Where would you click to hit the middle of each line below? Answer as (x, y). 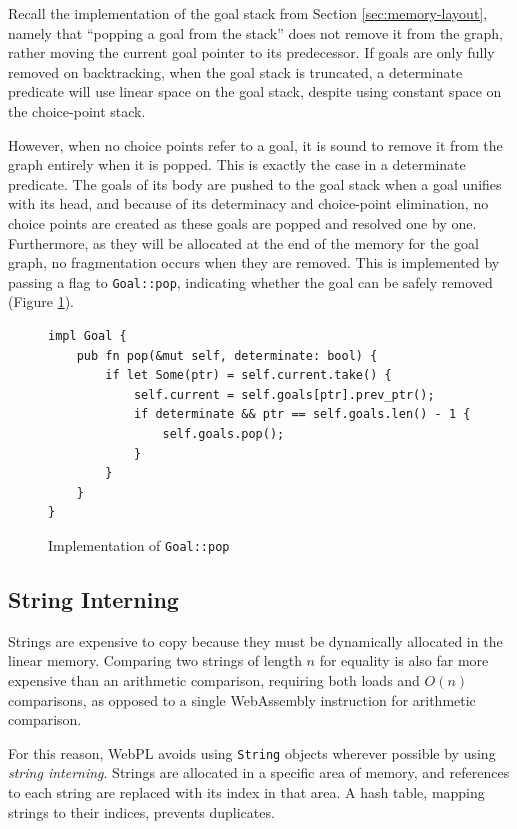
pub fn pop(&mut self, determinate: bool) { (227, 355)
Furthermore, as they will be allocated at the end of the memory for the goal (244, 242)
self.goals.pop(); (223, 433)
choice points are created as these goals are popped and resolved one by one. (242, 222)
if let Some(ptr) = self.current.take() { (248, 375)
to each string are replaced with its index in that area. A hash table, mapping (246, 791)
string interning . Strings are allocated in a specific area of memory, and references (259, 772)
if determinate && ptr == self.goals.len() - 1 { (302, 414)
